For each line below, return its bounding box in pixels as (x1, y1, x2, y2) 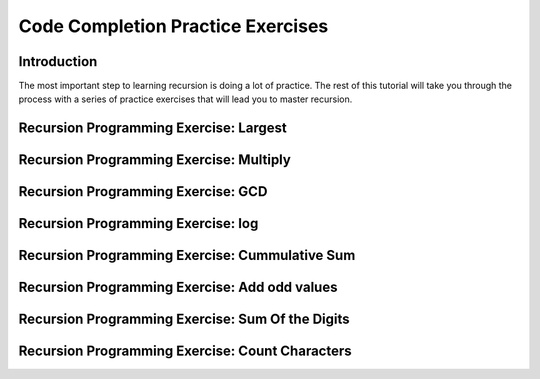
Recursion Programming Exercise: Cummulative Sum (18, 247, 356, 264)
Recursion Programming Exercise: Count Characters (18, 343, 352, 360)
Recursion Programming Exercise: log (18, 215, 259, 232)
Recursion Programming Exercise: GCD (18, 183, 268, 200)
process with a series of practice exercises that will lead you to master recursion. (18, 93, 353, 105)
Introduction (18, 53, 98, 70)
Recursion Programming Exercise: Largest (18, 120, 287, 137)
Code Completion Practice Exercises (18, 15, 329, 37)
